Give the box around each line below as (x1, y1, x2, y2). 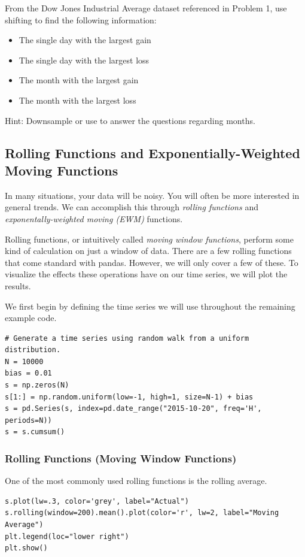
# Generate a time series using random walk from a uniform (5, 334, 249, 343)
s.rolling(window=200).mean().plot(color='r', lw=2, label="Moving (5, 508, 279, 517)
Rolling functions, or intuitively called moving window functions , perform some (5, 232, 294, 245)
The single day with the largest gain (19, 34, 151, 46)
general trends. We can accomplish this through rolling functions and (5, 201, 258, 213)
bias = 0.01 (5, 369, 52, 378)
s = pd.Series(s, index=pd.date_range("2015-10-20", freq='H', (5, 404, 262, 413)
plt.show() (5, 544, 48, 553)
